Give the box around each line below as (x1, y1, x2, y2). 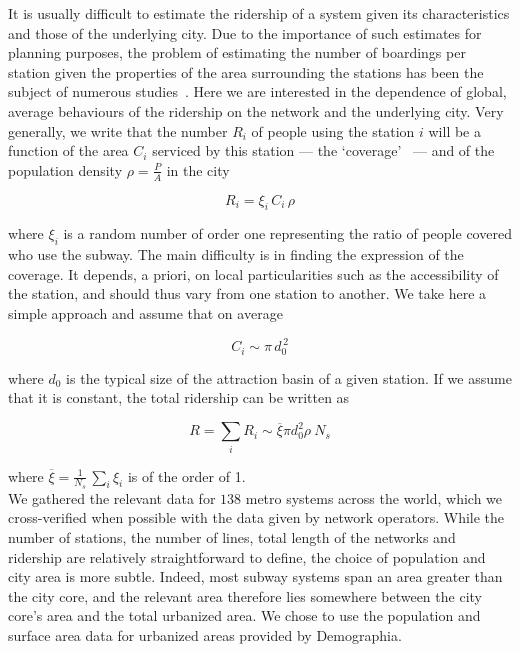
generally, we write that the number (8, 120, 228, 141)
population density (8, 159, 123, 180)
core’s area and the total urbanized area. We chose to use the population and (8, 605, 481, 626)
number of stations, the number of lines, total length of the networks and (8, 526, 456, 547)
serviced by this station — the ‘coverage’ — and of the (152, 140, 495, 161)
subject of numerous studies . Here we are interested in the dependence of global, (8, 81, 507, 102)
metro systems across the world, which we (245, 487, 503, 508)
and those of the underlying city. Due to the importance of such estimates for (8, 22, 482, 43)
